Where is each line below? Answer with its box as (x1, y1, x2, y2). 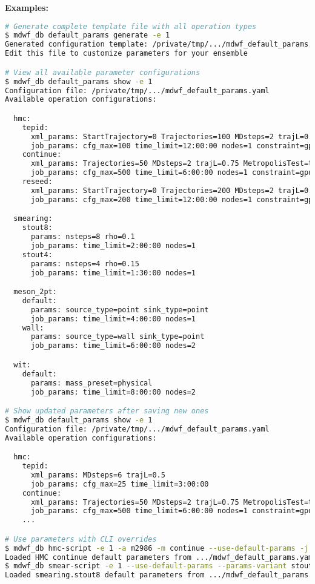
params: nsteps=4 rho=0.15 (30, 259, 139, 268)
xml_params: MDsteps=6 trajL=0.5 (30, 470, 165, 479)
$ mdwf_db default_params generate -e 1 (5, 31, 170, 40)
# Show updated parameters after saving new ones (5, 407, 209, 416)
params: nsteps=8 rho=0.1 (30, 232, 135, 241)
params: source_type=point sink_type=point (30, 305, 209, 314)
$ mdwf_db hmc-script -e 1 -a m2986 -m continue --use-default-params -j (5, 543, 309, 553)
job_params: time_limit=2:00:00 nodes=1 (30, 241, 196, 250)
